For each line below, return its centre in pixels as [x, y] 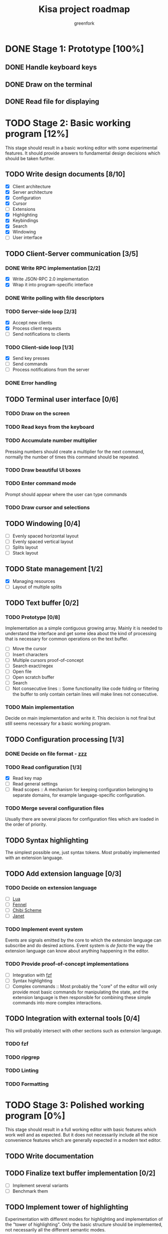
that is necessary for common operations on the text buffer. [67, 639]
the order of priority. [26, 824]
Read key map [27, 778]
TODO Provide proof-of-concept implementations [67, 964]
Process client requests [37, 328]
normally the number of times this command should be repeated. [72, 457]
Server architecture [32, 192]
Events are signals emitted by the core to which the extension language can [83, 940]
